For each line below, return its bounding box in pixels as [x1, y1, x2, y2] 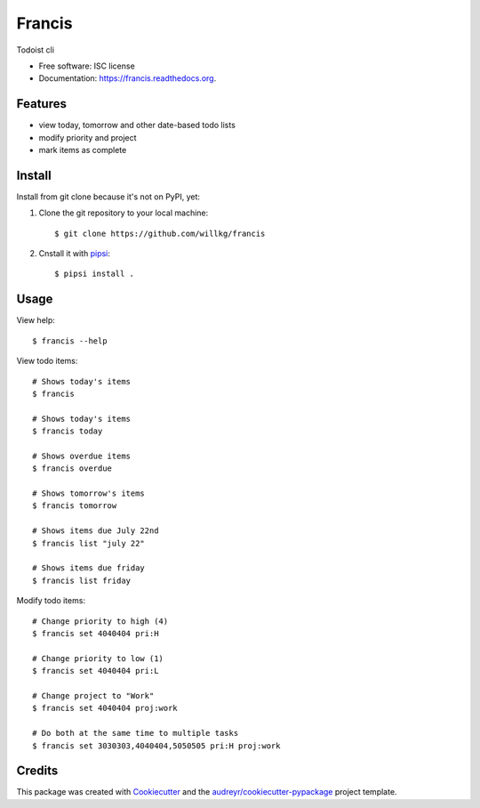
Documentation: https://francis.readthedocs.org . [38, 73, 217, 84]
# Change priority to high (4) [32, 616, 169, 626]
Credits [16, 764, 59, 779]
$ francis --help [32, 335, 108, 346]
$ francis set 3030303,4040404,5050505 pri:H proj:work [32, 740, 281, 751]
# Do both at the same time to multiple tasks [32, 728, 239, 739]
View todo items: [16, 356, 78, 367]
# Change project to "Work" [32, 691, 155, 700]
